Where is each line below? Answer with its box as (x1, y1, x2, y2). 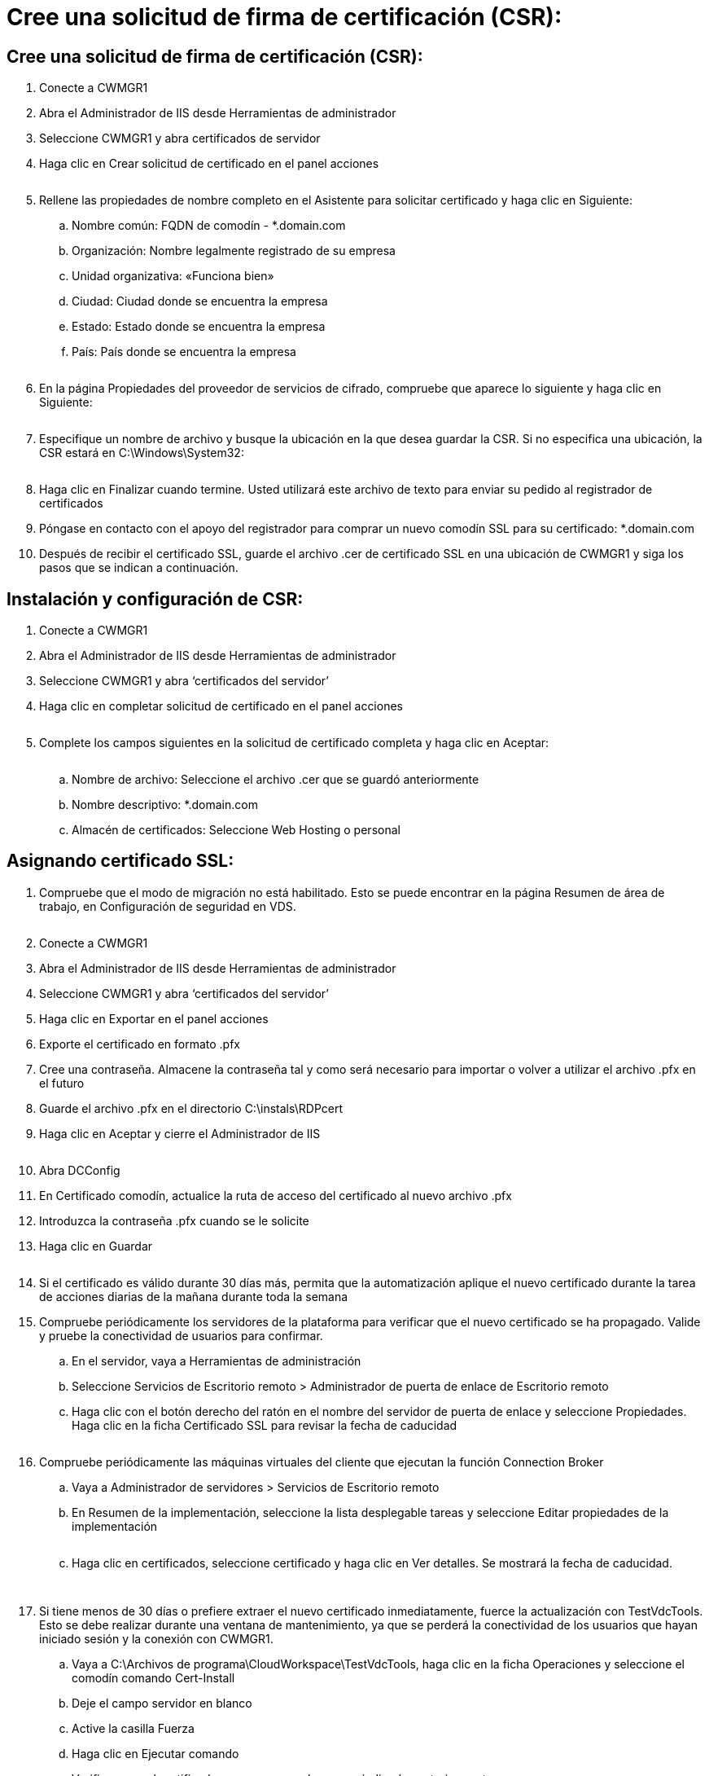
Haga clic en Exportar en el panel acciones (39, 1011, 269, 1026)
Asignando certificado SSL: (7, 851, 234, 872)
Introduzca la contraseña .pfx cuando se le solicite (39, 1213, 309, 1228)
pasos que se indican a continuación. (39, 560, 239, 575)
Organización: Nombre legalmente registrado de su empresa (72, 244, 396, 258)
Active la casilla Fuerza (72, 1721, 195, 1735)
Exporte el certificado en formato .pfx (39, 1036, 240, 1051)
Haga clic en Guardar (39, 1238, 153, 1253)
